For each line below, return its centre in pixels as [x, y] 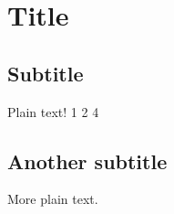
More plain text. [53, 199]
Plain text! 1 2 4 [53, 111]
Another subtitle [87, 160]
